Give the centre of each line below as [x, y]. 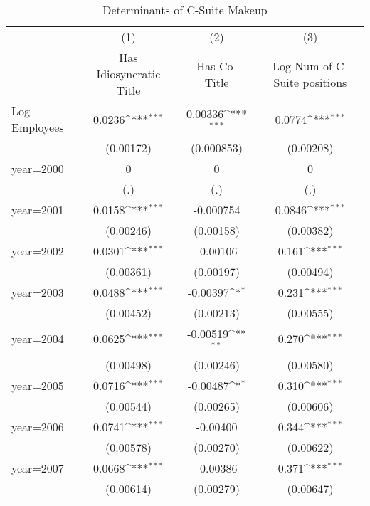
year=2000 [38, 168]
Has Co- [217, 65]
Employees [38, 127]
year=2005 [38, 385]
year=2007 [38, 468]
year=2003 [38, 292]
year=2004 [38, 339]
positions [325, 82]
